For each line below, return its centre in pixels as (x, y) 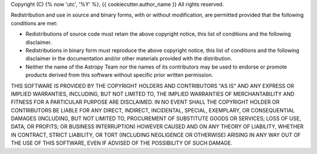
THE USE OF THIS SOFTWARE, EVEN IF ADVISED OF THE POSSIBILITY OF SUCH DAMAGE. (122, 143)
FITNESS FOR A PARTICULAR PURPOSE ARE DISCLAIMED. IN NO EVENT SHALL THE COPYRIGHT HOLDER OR (145, 102)
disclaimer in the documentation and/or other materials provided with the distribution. (129, 59)
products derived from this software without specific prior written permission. (119, 75)
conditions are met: (34, 23)
